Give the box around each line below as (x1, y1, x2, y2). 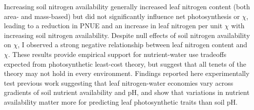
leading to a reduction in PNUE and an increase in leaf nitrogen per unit (4, 20, 223, 31)
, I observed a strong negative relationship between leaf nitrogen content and (18, 39, 247, 50)
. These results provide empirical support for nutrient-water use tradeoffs (8, 49, 227, 59)
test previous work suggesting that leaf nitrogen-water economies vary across (4, 77, 233, 88)
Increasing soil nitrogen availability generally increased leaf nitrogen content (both (4, 1, 250, 11)
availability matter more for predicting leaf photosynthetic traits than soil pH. (4, 96, 238, 107)
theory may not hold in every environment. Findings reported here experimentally (4, 68, 250, 78)
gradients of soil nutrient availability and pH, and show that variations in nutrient (4, 87, 250, 97)
